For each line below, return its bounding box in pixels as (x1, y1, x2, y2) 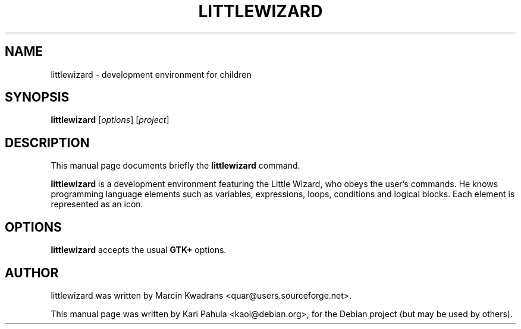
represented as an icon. (51, 199, 143, 210)
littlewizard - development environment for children (51, 69, 252, 80)
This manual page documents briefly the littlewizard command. (51, 160, 300, 171)
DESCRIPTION (5, 135, 90, 150)
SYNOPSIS (5, 90, 70, 105)
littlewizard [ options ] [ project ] (51, 115, 170, 125)
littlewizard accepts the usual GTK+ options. (51, 245, 227, 255)
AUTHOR (5, 265, 59, 280)
